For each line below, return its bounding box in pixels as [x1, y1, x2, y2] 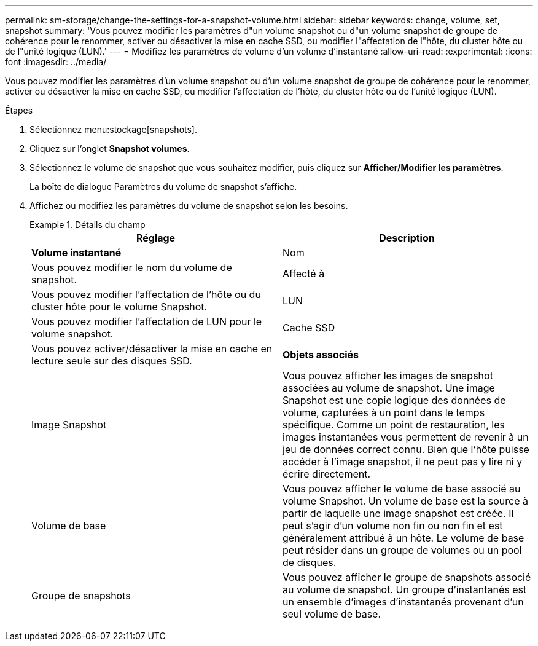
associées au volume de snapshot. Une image [283, 382, 495, 394]
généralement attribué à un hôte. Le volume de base [283, 532, 524, 544]
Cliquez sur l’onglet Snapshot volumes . [29, 143, 190, 154]
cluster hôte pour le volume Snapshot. [31, 301, 208, 313]
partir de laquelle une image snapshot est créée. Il [283, 507, 514, 519]
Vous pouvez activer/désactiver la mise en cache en [31, 342, 273, 355]
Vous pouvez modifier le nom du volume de [31, 261, 232, 274]
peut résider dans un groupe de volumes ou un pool [283, 544, 522, 556]
